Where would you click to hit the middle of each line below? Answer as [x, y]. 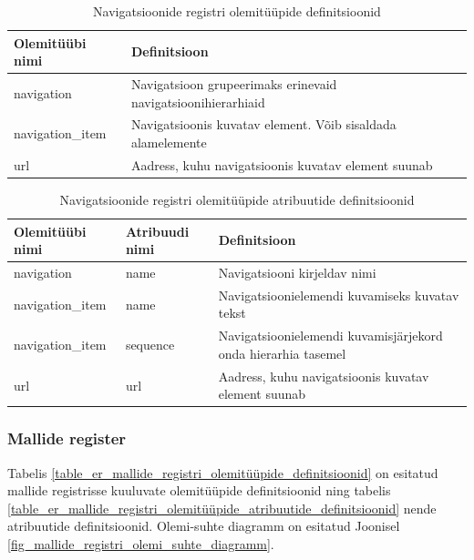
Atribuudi [157, 231]
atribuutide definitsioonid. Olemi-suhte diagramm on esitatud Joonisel [204, 526]
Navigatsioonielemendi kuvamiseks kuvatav [339, 295]
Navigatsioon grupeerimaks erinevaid [234, 84]
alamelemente [169, 143]
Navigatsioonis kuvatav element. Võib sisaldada [263, 124]
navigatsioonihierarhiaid [198, 102]
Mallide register [67, 438]
